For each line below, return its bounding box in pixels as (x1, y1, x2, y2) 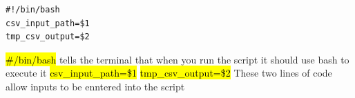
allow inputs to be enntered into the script (6, 79, 185, 93)
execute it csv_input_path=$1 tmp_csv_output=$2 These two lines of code (6, 66, 332, 80)
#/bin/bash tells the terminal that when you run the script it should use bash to (6, 52, 349, 66)
